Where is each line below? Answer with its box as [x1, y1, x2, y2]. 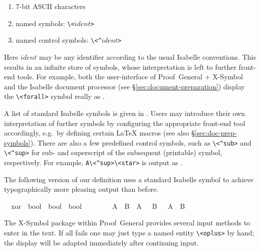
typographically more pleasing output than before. [4, 184, 159, 194]
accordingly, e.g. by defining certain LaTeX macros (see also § [4, 128, 195, 138]
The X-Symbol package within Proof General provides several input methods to [4, 217, 250, 228]
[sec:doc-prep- [194, 128, 237, 138]
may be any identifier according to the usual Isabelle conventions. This [39, 51, 256, 62]
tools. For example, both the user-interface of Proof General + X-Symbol [17, 71, 243, 82]
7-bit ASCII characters [16, 1, 86, 11]
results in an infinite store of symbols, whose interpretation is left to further [4, 61, 236, 72]
